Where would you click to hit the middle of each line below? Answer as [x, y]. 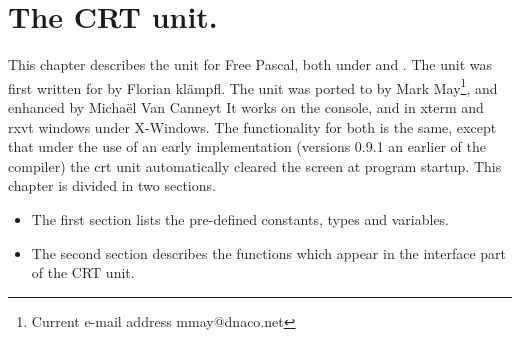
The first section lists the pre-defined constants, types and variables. [240, 218]
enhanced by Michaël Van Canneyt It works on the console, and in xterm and [246, 106]
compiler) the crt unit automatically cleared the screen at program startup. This [255, 165]
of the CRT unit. [83, 272]
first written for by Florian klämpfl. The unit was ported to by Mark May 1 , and [253, 86]
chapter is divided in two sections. [112, 185]
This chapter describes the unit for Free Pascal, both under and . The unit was [250, 64]
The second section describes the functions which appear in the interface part [268, 252]
